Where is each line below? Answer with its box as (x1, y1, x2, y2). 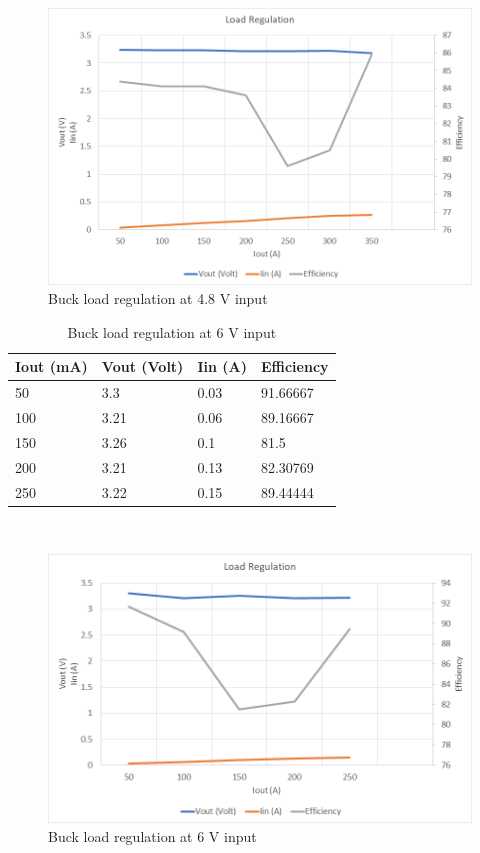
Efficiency (260, 356, 329, 377)
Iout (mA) (15, 356, 88, 377)
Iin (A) (197, 356, 247, 377)
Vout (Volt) (101, 356, 184, 377)
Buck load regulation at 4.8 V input (48, 288, 268, 309)
